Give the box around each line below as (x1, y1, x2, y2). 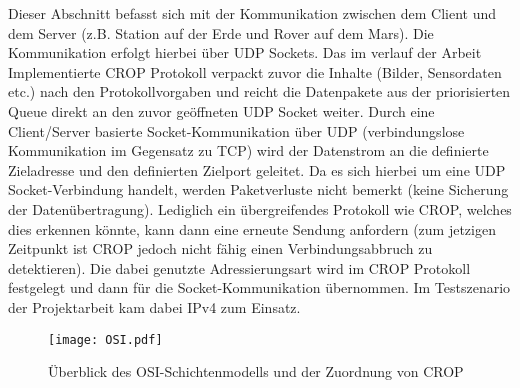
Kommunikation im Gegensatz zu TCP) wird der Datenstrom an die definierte (8, 140, 489, 161)
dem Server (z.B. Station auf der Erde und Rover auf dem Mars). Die (8, 22, 434, 43)
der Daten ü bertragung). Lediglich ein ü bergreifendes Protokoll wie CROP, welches (8, 198, 512, 219)
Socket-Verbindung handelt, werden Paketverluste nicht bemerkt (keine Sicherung (8, 179, 509, 200)
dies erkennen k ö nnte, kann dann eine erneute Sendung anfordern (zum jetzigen (8, 218, 496, 239)
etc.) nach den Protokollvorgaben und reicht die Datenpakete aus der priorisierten (8, 81, 511, 102)
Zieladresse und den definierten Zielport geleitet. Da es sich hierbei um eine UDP (8, 159, 506, 180)
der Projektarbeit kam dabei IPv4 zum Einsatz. (8, 296, 301, 317)
